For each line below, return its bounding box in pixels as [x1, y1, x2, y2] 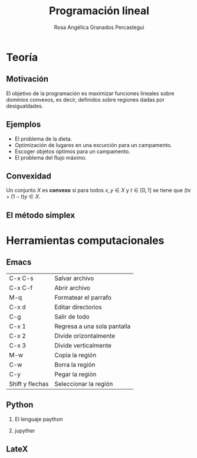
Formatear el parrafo [54, 293, 112, 301]
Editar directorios [54, 303, 102, 311]
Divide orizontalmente [54, 332, 116, 340]
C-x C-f [9, 284, 33, 292]
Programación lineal [49, 4, 149, 18]
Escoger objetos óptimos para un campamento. [14, 148, 131, 155]
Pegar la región [54, 370, 97, 378]
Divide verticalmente [54, 341, 112, 349]
